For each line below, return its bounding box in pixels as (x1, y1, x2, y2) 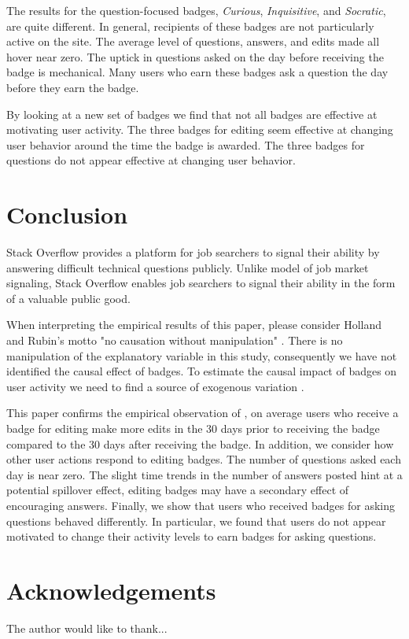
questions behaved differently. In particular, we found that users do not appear (6, 512, 386, 529)
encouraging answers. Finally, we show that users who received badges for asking (6, 497, 396, 513)
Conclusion (6, 198, 128, 231)
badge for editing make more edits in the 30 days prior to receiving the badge (6, 420, 380, 436)
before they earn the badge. (6, 79, 139, 95)
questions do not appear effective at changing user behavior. (6, 152, 296, 168)
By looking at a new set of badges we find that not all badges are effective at (6, 105, 378, 122)
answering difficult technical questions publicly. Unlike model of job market (6, 259, 369, 275)
